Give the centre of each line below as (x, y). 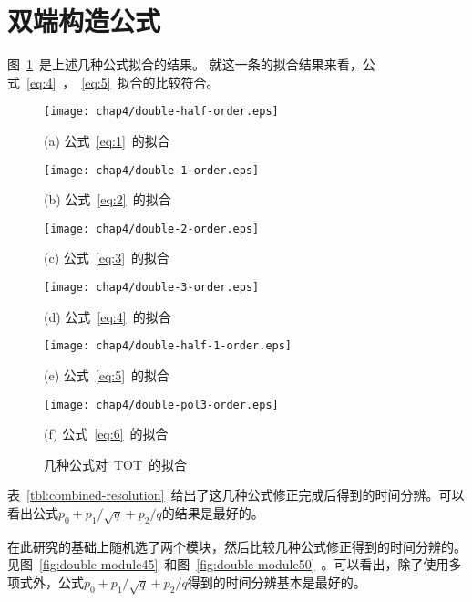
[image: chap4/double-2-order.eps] (152, 228)
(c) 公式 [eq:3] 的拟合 (107, 258)
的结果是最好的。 (213, 513)
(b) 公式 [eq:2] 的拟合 (108, 199)
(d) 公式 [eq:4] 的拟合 (108, 316)
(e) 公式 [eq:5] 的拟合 (107, 374)
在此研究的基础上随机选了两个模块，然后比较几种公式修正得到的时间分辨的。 (237, 546)
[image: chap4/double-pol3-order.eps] (161, 405)
